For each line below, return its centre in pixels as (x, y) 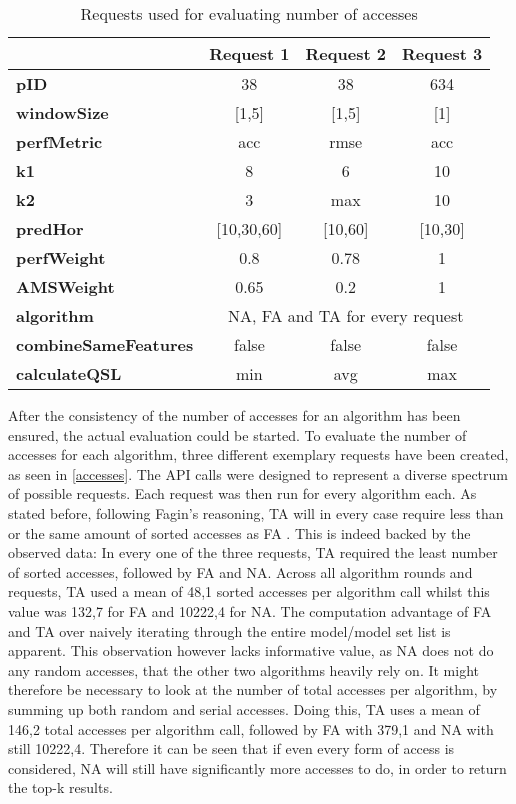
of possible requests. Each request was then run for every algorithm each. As (242, 493)
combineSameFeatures (105, 344)
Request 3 (442, 53)
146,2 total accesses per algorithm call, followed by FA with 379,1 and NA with (251, 728)
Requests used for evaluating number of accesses (249, 13)
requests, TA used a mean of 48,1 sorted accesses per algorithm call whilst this (249, 591)
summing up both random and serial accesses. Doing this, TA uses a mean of (244, 708)
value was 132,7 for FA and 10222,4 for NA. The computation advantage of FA (250, 610)
